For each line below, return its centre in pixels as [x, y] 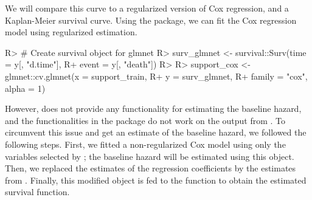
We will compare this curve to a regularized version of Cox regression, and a [147, 8]
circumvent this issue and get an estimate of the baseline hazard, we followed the [156, 132]
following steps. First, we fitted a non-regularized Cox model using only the [145, 144]
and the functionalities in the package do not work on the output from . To [145, 120]
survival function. [37, 192]
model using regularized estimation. [71, 32]
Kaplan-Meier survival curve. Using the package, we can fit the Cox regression [151, 20]
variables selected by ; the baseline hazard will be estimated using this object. [150, 156]
